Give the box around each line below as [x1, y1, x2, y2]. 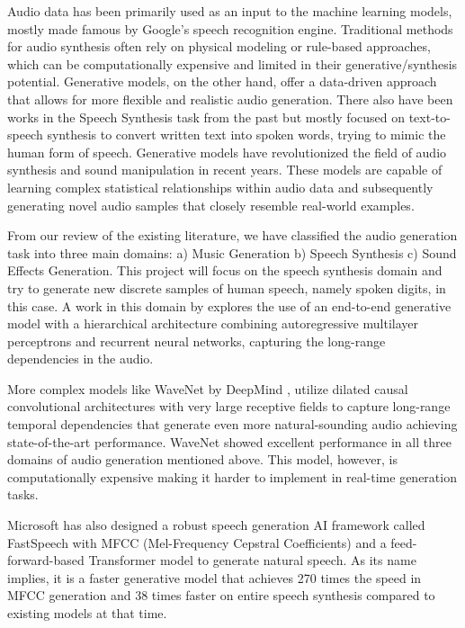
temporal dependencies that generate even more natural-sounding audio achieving [7, 415, 458, 434]
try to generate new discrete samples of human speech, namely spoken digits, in [7, 278, 446, 297]
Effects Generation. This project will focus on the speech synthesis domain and [7, 261, 443, 280]
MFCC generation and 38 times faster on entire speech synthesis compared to [7, 586, 435, 605]
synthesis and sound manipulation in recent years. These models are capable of [7, 160, 443, 179]
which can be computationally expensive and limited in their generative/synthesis [7, 54, 458, 73]
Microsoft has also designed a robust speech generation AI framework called [7, 516, 425, 534]
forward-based [7, 551, 85, 570]
